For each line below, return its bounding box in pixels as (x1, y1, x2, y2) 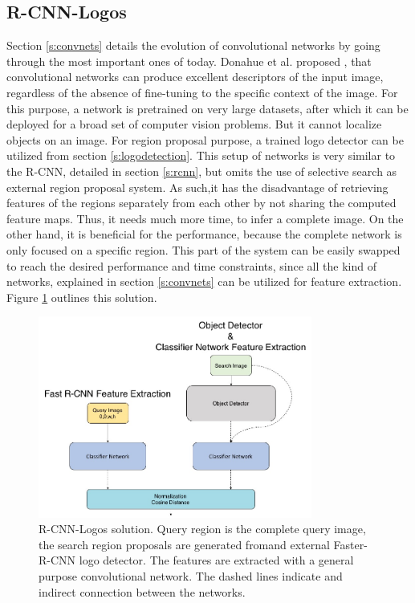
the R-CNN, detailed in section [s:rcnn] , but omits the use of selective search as (6, 162, 397, 179)
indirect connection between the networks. (39, 583, 246, 600)
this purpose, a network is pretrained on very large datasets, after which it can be (6, 100, 409, 116)
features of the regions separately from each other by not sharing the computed (6, 194, 397, 211)
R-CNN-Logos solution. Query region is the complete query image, (39, 520, 366, 537)
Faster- (333, 536, 368, 552)
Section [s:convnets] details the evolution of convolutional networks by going (6, 37, 380, 54)
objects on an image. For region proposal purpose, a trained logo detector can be (6, 131, 404, 148)
